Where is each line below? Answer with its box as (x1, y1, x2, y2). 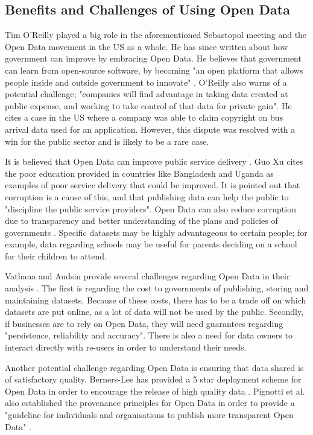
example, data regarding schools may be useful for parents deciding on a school (5, 238, 297, 250)
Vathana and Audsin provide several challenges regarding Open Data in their (5, 270, 290, 282)
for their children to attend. (5, 249, 107, 262)
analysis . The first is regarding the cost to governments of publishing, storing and (5, 282, 309, 294)
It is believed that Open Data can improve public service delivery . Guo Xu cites (5, 155, 303, 168)
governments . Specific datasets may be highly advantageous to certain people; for (5, 226, 308, 238)
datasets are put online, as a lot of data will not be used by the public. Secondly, (5, 305, 304, 318)
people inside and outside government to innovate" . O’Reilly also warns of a (5, 75, 287, 88)
